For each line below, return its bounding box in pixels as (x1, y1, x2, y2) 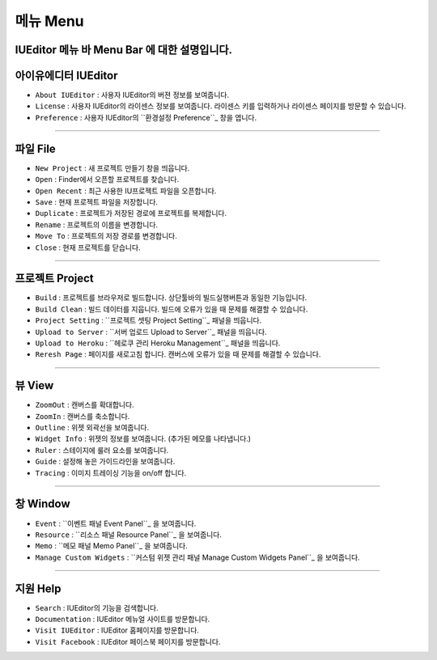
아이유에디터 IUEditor (15, 69, 118, 82)
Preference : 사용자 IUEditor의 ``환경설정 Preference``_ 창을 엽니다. (35, 112, 257, 122)
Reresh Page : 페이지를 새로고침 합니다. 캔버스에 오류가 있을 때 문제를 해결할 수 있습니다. (35, 349, 321, 359)
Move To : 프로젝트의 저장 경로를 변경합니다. (35, 231, 177, 241)
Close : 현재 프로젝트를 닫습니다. (35, 243, 141, 252)
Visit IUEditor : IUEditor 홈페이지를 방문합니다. (35, 625, 200, 635)
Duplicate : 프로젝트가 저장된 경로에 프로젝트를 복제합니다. (35, 209, 227, 218)
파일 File (15, 142, 56, 155)
